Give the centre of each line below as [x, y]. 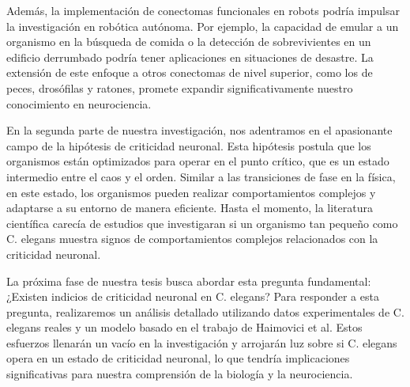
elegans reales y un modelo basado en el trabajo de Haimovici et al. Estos [184, 327]
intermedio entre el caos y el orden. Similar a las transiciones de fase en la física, [201, 176]
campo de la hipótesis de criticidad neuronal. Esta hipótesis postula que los [189, 145]
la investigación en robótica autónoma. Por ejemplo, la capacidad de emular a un [203, 26]
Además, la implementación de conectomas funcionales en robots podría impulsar [203, 10]
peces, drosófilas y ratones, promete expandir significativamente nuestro [180, 87]
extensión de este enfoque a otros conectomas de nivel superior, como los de [190, 72]
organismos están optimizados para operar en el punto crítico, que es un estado [198, 161]
